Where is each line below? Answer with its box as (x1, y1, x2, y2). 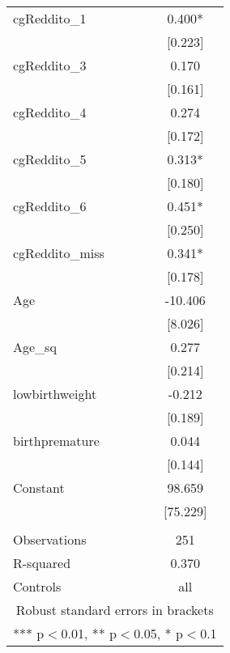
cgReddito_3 (13, 56, 87, 74)
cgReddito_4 (13, 103, 87, 121)
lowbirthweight (13, 384, 97, 403)
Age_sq (13, 337, 57, 356)
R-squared (13, 553, 71, 572)
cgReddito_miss (13, 244, 104, 262)
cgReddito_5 (13, 150, 87, 168)
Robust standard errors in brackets (15, 600, 214, 619)
